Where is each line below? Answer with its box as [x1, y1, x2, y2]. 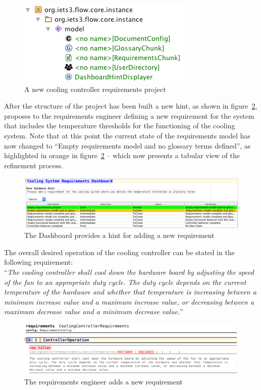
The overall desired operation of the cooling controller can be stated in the [4, 247, 235, 257]
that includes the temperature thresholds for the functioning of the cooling [4, 120, 235, 131]
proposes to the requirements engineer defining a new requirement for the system [4, 110, 254, 121]
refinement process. [4, 160, 63, 170]
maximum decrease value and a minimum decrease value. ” [4, 306, 183, 317]
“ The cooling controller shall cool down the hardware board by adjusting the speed [4, 266, 254, 277]
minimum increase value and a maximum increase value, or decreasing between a [4, 296, 254, 307]
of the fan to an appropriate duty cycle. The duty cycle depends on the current [4, 276, 246, 287]
